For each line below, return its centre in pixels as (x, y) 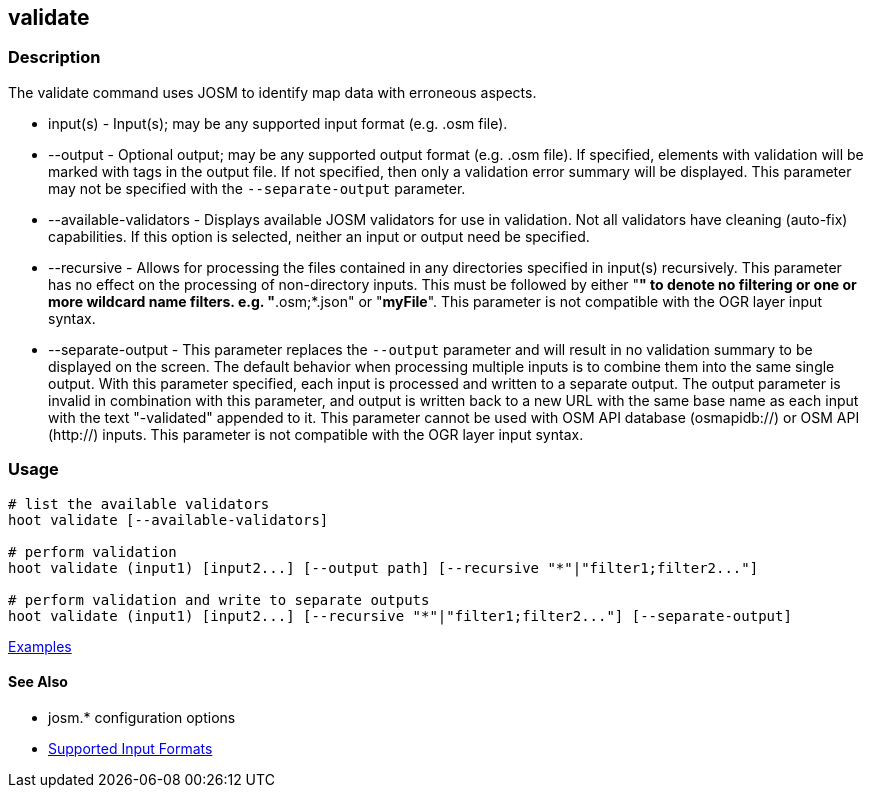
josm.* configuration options (142, 717)
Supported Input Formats (130, 748)
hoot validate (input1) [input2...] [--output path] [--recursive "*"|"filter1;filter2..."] (383, 567)
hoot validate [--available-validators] (168, 519)
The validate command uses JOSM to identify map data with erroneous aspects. (272, 92)
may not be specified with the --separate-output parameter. (257, 188)
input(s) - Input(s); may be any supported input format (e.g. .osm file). (278, 123)
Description (54, 57)
